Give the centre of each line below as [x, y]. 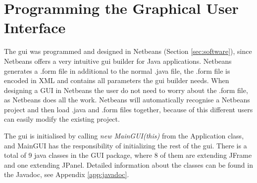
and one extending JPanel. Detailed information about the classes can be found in [128, 164]
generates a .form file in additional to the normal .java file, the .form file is [117, 70]
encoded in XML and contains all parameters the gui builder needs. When [117, 80]
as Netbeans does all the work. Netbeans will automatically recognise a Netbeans [127, 100]
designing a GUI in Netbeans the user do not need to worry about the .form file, [126, 90]
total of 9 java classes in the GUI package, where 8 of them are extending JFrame [128, 155]
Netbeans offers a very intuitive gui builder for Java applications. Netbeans [118, 61]
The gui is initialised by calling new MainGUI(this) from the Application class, [124, 136]
